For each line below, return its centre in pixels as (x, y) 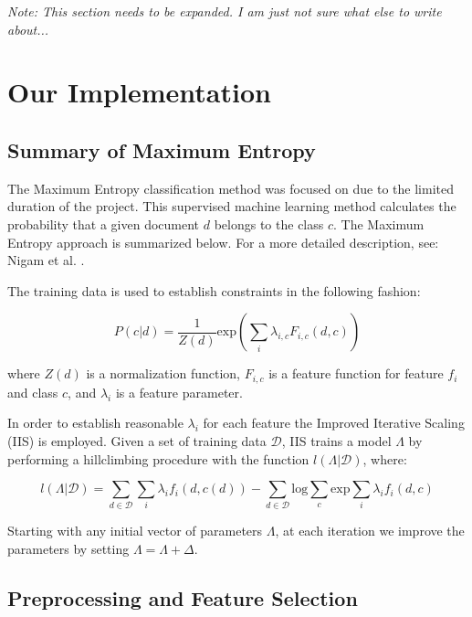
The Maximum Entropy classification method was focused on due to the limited (231, 188)
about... (28, 29)
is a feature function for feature (356, 373)
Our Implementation (139, 92)
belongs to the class (269, 223)
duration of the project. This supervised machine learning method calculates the (232, 206)
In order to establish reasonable (95, 423)
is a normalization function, (163, 373)
